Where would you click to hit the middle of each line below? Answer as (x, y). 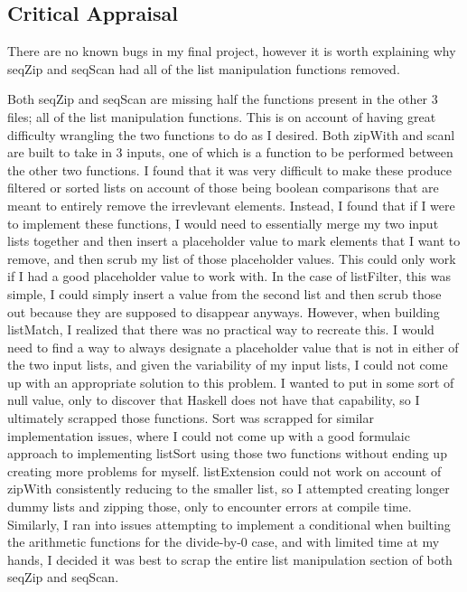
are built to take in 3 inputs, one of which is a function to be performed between (230, 152)
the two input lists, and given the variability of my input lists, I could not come (228, 365)
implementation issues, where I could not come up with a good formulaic (209, 435)
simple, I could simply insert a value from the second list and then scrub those (224, 293)
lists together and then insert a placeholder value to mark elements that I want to (234, 241)
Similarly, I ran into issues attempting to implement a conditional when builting (229, 524)
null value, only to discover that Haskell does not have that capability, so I (214, 400)
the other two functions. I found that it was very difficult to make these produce (229, 169)
